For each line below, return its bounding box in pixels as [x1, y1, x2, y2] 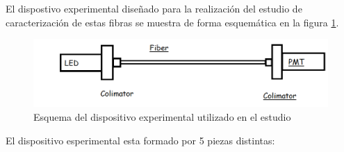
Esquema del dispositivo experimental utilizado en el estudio [33, 110, 291, 124]
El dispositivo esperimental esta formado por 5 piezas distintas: [6, 133, 275, 147]
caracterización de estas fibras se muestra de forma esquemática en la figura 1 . [6, 15, 339, 29]
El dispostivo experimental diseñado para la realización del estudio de [6, 1, 302, 15]
